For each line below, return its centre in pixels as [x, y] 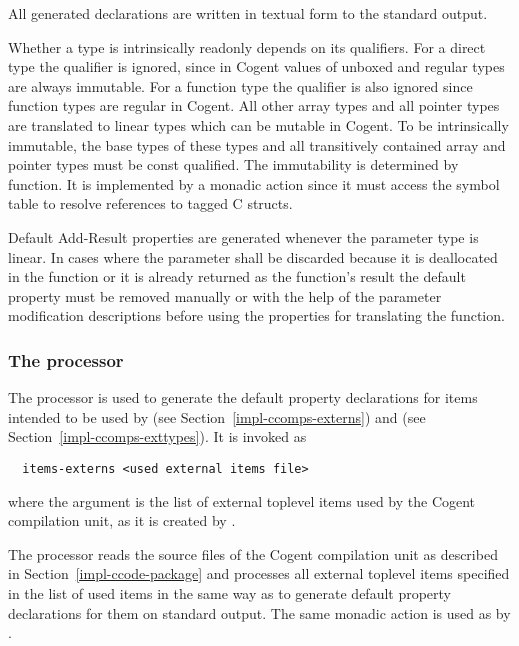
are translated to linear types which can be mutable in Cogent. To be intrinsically [258, 124]
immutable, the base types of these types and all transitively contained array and [257, 144]
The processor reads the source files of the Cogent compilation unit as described [253, 553]
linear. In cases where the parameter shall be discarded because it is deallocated [253, 256]
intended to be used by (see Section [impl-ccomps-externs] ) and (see [217, 416]
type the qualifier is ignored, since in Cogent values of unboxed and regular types [256, 66]
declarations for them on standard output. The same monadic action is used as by [259, 612]
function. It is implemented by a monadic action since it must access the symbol [254, 183]
